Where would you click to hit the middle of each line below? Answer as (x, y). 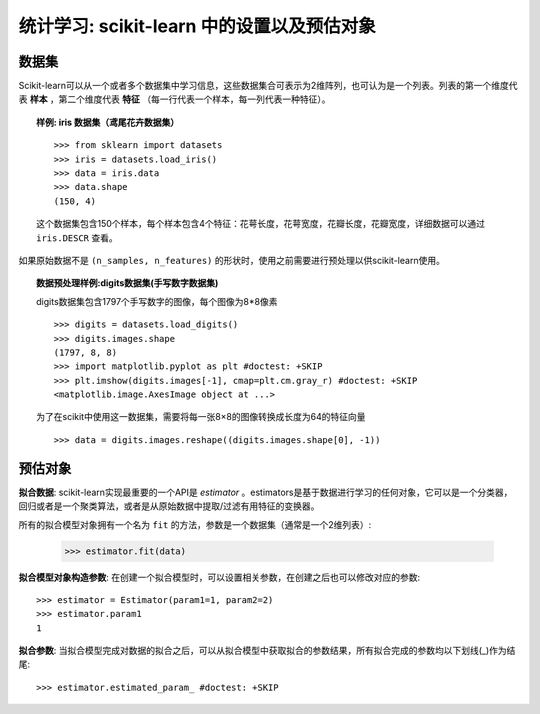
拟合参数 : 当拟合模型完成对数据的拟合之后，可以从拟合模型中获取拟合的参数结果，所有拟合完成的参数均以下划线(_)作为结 (267, 651)
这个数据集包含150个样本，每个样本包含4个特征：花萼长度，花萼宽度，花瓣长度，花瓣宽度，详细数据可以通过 (260, 224)
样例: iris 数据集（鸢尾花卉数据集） (108, 122)
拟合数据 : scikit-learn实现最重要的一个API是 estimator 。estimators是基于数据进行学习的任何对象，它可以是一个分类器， (265, 492)
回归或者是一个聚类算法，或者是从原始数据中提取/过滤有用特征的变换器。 (169, 506)
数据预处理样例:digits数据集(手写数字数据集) (127, 283)
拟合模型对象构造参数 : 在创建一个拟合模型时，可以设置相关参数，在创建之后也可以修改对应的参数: (219, 577)
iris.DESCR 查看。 (77, 237)
